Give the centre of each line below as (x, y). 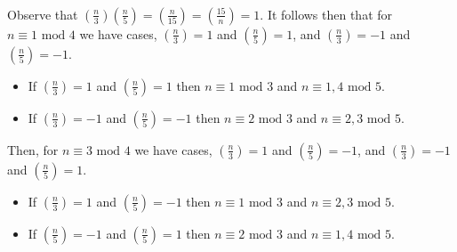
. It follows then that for (326, 14)
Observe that (43, 14)
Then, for (33, 149)
